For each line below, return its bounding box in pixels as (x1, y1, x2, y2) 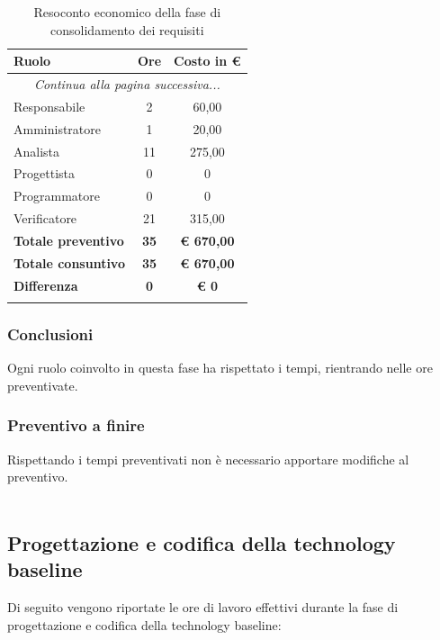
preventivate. (7, 375, 78, 394)
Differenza (13, 275, 78, 294)
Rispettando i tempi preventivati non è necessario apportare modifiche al (7, 449, 409, 468)
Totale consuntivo (13, 253, 125, 272)
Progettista (13, 164, 75, 183)
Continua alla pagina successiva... (33, 75, 220, 94)
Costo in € (174, 51, 241, 70)
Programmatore (13, 186, 100, 205)
